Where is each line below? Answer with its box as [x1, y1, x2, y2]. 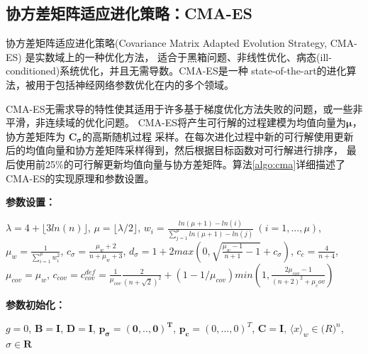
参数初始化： [6, 297, 65, 311]
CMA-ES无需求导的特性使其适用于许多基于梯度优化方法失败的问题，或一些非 [6, 101, 363, 116]
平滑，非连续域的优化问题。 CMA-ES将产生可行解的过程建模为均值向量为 [6, 115, 347, 130]
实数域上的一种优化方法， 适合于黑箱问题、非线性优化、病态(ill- [35, 49, 332, 64]
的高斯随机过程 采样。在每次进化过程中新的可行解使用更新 [82, 128, 354, 143]
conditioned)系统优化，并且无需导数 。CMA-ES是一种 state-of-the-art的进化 [6, 63, 347, 78]
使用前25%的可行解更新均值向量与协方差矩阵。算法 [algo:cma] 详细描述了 [15, 156, 346, 171]
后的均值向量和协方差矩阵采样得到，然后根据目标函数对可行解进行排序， [6, 143, 343, 157]
